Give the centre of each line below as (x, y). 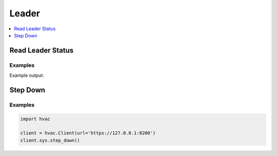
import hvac (35, 119)
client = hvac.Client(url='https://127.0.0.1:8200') (88, 133)
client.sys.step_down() (50, 140)
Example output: (27, 75)
